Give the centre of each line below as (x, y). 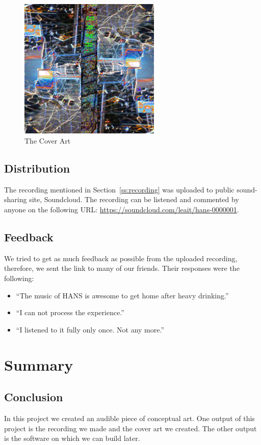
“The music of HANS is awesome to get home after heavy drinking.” (122, 295)
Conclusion (34, 397)
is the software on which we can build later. (72, 438)
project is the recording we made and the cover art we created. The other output (130, 428)
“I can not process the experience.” (70, 312)
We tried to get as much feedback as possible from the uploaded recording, (121, 258)
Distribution (37, 168)
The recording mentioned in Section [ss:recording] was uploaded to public (119, 189)
